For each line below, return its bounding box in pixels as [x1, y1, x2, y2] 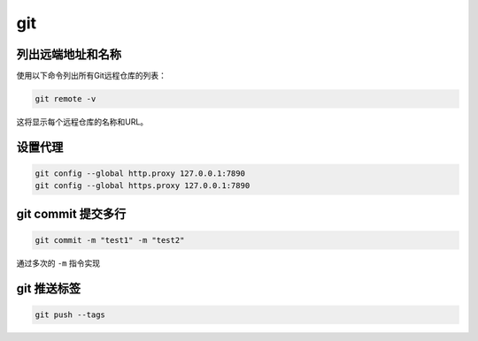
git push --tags [35, 310, 106, 320]
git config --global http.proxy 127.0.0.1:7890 [35, 169, 245, 178]
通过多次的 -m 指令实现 [16, 258, 101, 269]
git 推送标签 [16, 281, 81, 296]
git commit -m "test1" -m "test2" [35, 235, 185, 246]
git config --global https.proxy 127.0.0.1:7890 [35, 181, 251, 191]
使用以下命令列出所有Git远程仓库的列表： [16, 71, 167, 81]
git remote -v [35, 94, 96, 104]
